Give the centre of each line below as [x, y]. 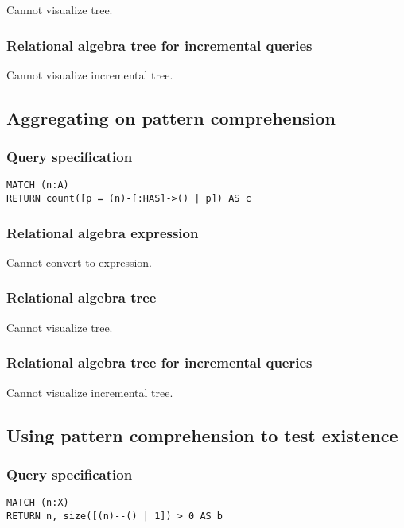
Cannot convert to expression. [80, 262]
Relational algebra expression [103, 232]
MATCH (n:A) [38, 185]
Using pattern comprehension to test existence [202, 435]
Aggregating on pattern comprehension [171, 117]
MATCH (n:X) [38, 503]
